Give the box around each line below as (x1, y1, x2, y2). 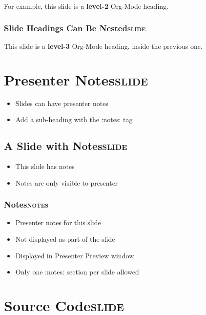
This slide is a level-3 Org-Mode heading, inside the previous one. (4, 41, 203, 51)
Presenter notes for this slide (15, 217, 101, 228)
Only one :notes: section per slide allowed (15, 267, 139, 277)
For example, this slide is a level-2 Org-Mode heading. (4, 1, 168, 11)
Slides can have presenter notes (15, 98, 108, 108)
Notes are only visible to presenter (15, 177, 118, 188)
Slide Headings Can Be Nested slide (4, 21, 146, 34)
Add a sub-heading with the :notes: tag (15, 114, 133, 125)
